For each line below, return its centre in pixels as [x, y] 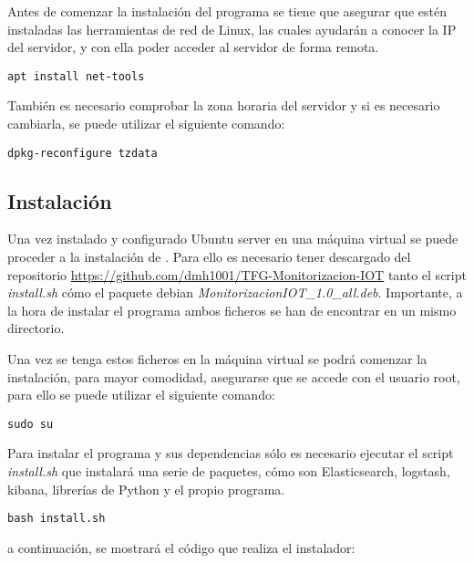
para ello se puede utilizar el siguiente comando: [141, 395]
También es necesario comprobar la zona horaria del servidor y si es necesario [224, 105]
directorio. [36, 328]
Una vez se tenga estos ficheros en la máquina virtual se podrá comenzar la [217, 359]
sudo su [31, 424]
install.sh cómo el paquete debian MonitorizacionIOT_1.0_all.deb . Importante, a [235, 292]
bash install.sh [57, 519]
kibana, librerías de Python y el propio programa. [146, 489]
